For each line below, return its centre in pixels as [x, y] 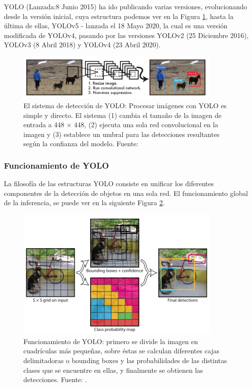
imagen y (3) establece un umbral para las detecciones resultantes [122, 134]
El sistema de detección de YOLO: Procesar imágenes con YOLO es [125, 106]
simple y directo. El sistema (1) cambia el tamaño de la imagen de [123, 115]
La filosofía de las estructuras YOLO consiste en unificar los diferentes [109, 183]
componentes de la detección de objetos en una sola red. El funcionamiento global [126, 193]
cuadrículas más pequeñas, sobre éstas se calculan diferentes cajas [122, 351]
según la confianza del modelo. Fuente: [81, 144]
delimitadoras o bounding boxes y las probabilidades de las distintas [125, 360]
